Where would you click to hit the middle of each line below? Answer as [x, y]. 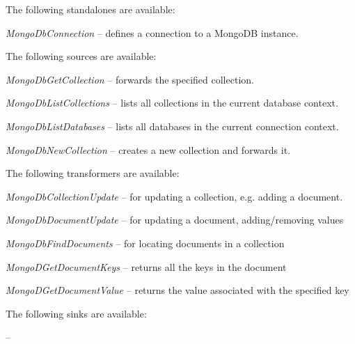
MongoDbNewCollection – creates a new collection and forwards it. [148, 149]
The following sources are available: [81, 56]
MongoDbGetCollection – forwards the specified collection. [130, 79]
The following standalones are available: [90, 9]
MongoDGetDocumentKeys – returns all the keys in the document [146, 266]
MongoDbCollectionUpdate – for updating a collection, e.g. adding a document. [174, 196]
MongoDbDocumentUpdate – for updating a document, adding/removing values [175, 220]
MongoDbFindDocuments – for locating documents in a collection [145, 243]
